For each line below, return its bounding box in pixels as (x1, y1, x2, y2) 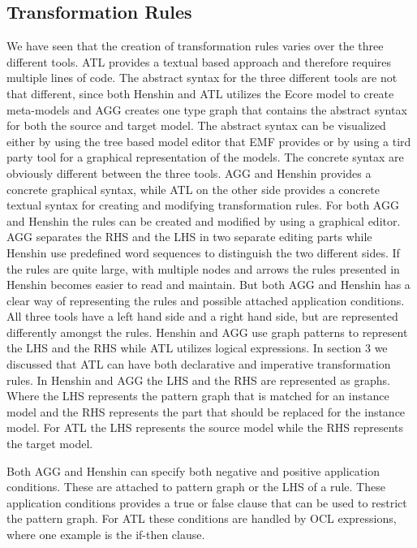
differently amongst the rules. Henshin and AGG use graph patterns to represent (6, 323, 408, 340)
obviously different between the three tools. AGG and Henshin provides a (6, 164, 372, 181)
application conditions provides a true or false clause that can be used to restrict (6, 494, 407, 511)
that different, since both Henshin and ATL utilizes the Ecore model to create (6, 84, 394, 101)
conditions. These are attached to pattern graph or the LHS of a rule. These (6, 478, 385, 495)
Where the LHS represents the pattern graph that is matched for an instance (6, 387, 389, 404)
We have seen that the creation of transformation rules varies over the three (6, 37, 384, 54)
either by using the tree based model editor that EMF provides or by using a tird (6, 132, 411, 149)
